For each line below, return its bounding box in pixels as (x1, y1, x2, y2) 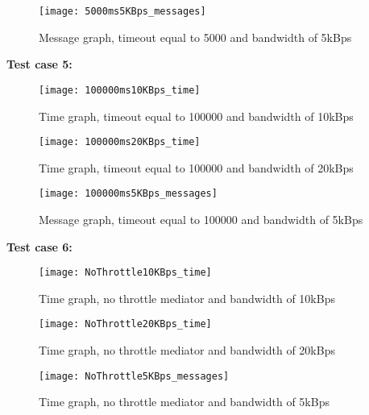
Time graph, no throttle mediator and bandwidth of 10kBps (39, 289, 335, 306)
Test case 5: (6, 56, 73, 73)
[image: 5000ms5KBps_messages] (39, 6, 206, 17)
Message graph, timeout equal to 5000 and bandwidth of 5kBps (39, 28, 352, 45)
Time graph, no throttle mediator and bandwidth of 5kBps (39, 393, 330, 410)
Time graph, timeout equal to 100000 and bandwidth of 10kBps (39, 107, 354, 124)
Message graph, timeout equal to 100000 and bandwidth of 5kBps (39, 211, 363, 227)
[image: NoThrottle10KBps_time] (39, 267, 212, 279)
